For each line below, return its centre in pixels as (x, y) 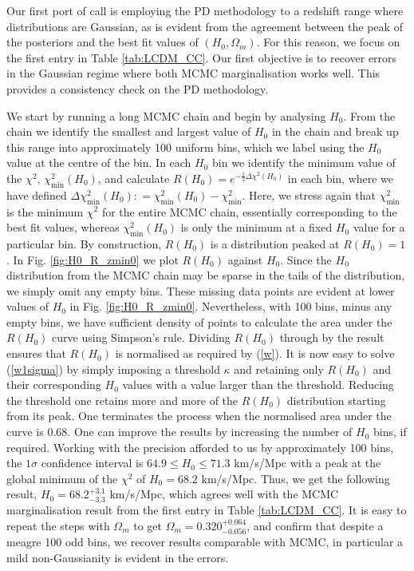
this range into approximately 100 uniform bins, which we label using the (185, 147)
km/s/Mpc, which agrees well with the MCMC (224, 494)
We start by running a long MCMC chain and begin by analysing (166, 115)
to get (148, 525)
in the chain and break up (335, 131)
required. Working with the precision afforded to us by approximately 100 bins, (200, 447)
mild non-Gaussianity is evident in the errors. (118, 557)
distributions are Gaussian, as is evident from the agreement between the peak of (205, 26)
